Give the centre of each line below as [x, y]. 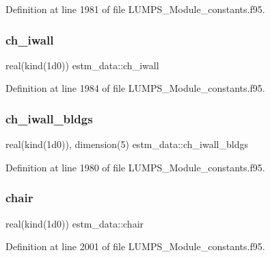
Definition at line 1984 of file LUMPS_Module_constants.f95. [135, 88]
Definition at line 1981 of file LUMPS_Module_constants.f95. [135, 9]
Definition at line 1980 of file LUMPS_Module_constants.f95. [135, 167]
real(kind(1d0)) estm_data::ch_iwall [82, 65]
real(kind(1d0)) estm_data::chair [75, 223]
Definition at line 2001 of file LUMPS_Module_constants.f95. [135, 246]
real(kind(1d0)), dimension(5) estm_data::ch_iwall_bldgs [127, 144]
